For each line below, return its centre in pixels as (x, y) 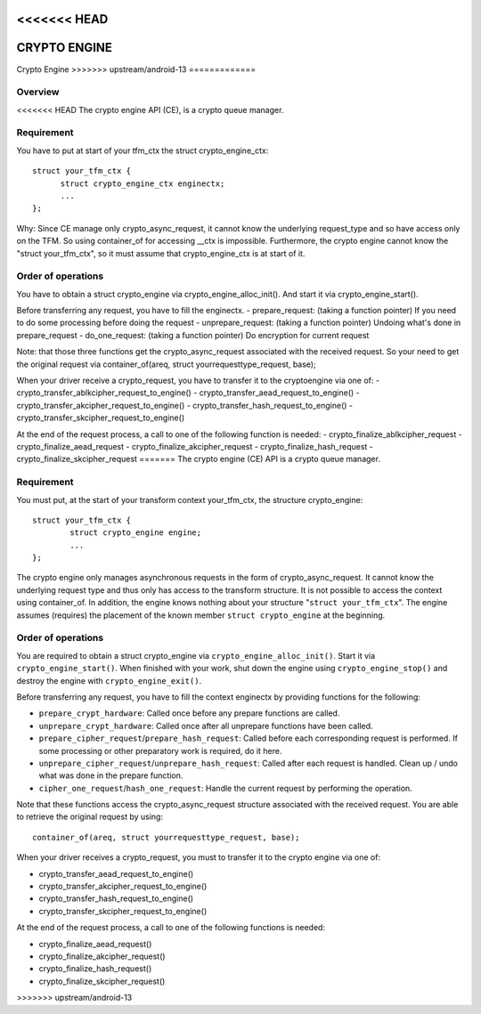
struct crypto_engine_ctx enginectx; (143, 183)
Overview (38, 92)
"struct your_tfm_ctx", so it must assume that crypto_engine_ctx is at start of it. (161, 253)
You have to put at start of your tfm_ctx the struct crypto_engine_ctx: (143, 150)
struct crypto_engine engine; (136, 533)
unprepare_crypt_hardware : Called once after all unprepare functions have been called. (206, 726)
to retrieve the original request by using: (90, 817)
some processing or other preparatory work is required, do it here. (160, 750)
